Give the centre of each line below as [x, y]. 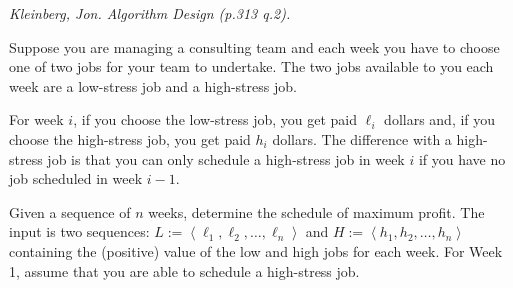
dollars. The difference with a [362, 138]
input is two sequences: [79, 231]
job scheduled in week [76, 178]
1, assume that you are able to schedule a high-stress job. [184, 270]
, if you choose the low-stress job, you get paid [215, 119]
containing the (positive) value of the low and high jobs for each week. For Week [256, 250]
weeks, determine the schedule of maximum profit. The [316, 211]
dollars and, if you [440, 119]
